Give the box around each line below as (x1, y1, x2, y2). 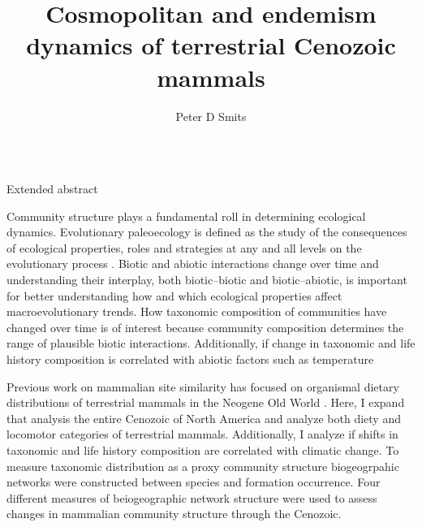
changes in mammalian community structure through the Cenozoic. (6, 505, 342, 522)
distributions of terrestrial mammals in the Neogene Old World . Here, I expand (6, 394, 405, 411)
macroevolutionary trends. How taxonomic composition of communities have (6, 303, 387, 320)
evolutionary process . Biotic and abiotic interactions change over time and (6, 255, 379, 272)
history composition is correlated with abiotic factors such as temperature (6, 351, 374, 368)
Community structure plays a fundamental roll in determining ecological (6, 207, 366, 224)
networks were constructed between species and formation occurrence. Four (6, 473, 381, 490)
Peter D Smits (175, 107, 247, 124)
